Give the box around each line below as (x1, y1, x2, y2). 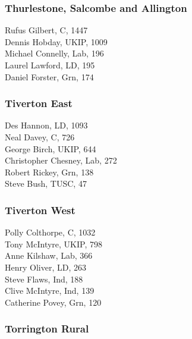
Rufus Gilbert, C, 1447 (5, 24, 88, 36)
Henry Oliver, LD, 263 (5, 260, 86, 273)
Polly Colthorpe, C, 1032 (5, 226, 96, 238)
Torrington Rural (5, 321, 89, 336)
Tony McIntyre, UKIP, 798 (5, 237, 102, 250)
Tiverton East (5, 96, 73, 111)
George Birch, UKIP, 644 (5, 142, 96, 155)
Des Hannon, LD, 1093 (5, 119, 88, 131)
